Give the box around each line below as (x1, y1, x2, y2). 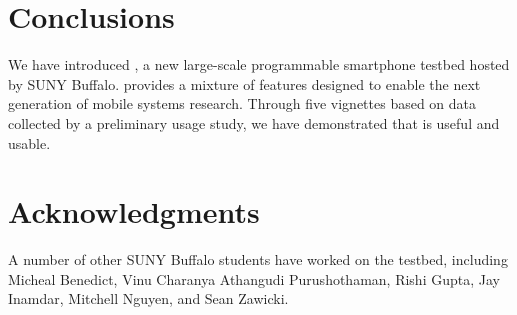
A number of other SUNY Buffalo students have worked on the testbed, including (8, 249, 508, 270)
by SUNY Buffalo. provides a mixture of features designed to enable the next (8, 73, 481, 94)
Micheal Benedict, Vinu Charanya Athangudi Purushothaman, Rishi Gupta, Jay (8, 268, 500, 289)
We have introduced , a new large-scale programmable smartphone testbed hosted (8, 54, 510, 75)
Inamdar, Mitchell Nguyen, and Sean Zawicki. (8, 288, 289, 309)
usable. (8, 132, 51, 153)
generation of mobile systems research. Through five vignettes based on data (8, 93, 477, 114)
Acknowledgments (8, 191, 260, 232)
